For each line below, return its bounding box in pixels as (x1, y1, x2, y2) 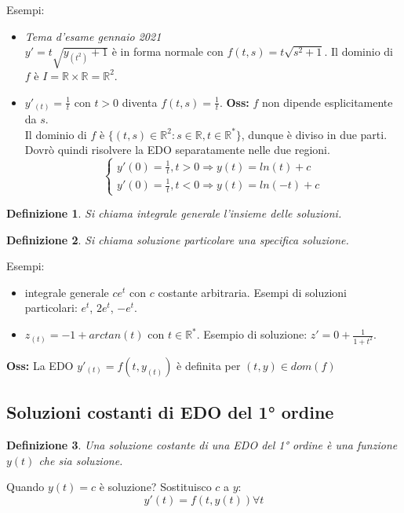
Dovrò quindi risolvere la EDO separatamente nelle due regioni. (24, 141, 330, 158)
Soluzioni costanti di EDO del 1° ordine (6, 400, 334, 424)
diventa (122, 93, 158, 110)
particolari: (24, 299, 78, 316)
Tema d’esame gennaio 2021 (24, 27, 162, 44)
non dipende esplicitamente (261, 93, 393, 110)
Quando (6, 478, 45, 495)
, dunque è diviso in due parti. (241, 126, 388, 142)
